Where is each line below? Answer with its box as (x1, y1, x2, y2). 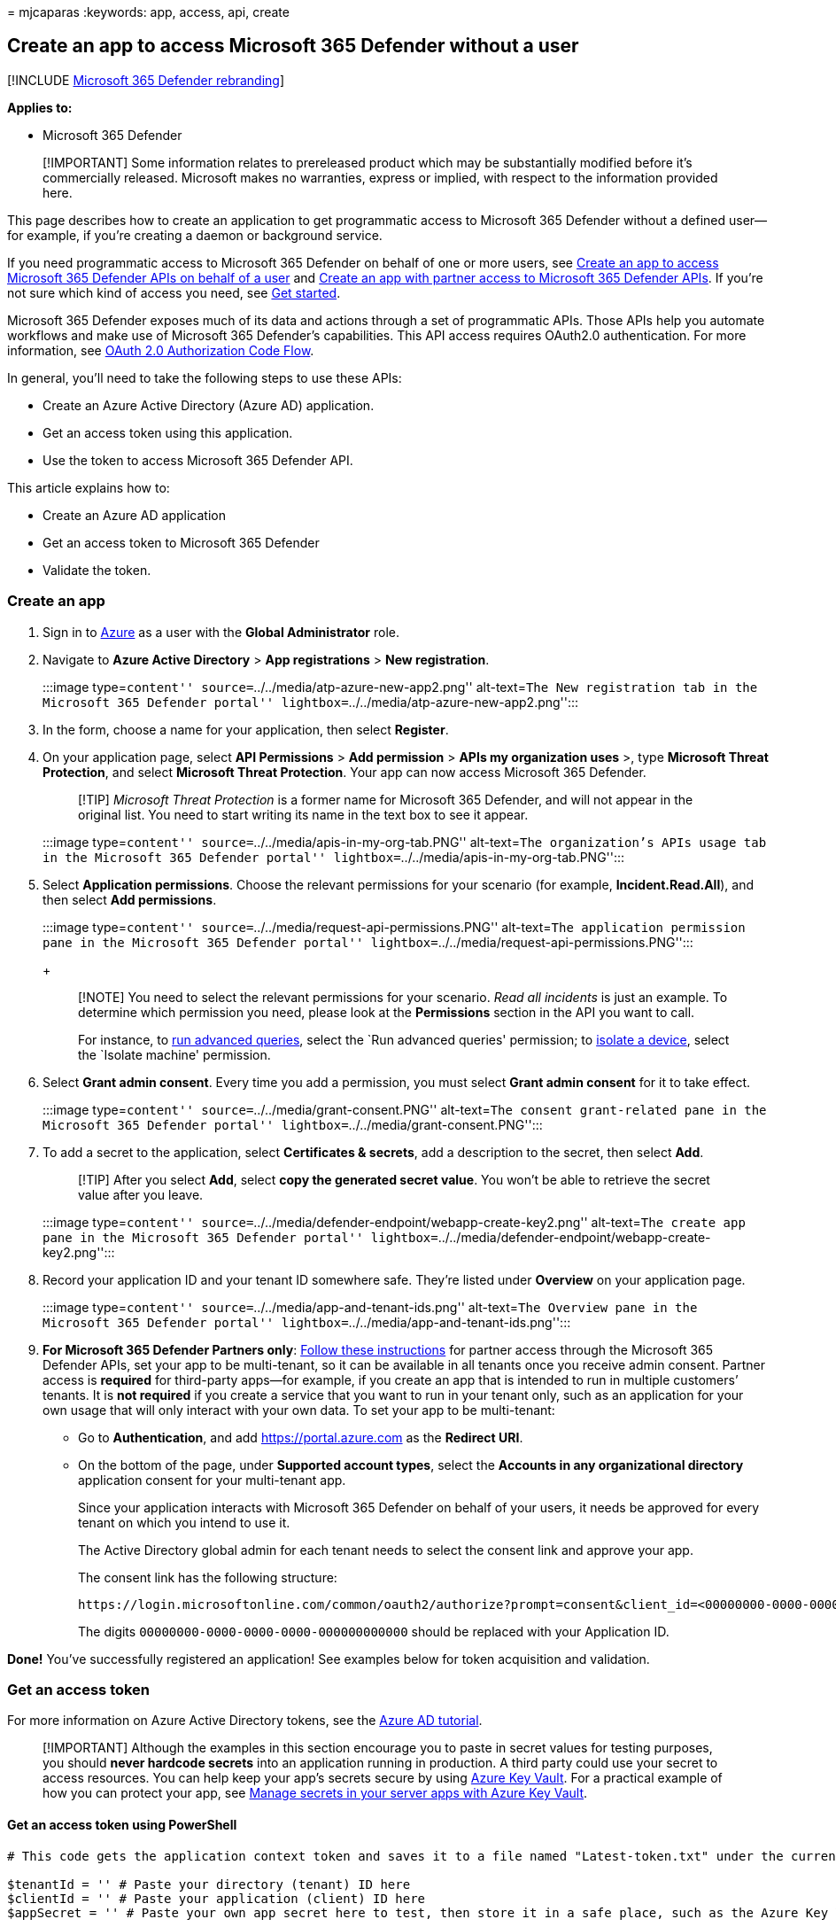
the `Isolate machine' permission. (78, 1046, 271, 1062)
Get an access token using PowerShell (7, 1816, 237, 1832)
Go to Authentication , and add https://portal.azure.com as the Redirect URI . (78, 1429, 523, 1445)
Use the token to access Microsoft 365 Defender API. (43, 452, 353, 468)
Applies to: (7, 99, 73, 115)
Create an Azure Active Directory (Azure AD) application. (43, 397, 375, 413)
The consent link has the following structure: (78, 1569, 337, 1585)
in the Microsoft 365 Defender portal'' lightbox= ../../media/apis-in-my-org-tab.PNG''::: (43, 849, 625, 865)
